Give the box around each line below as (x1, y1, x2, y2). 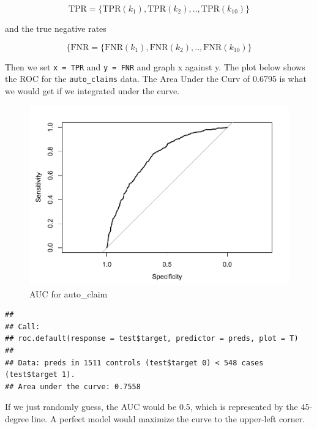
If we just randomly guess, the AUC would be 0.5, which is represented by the (5, 400, 298, 413)
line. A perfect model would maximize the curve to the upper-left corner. (31, 412, 305, 425)
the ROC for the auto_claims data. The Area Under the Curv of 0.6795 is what (5, 72, 307, 85)
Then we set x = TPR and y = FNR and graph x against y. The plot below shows (5, 60, 305, 73)
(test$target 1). (5, 370, 75, 379)
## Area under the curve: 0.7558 (5, 382, 141, 391)
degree (5, 412, 29, 425)
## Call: (5, 322, 40, 331)
